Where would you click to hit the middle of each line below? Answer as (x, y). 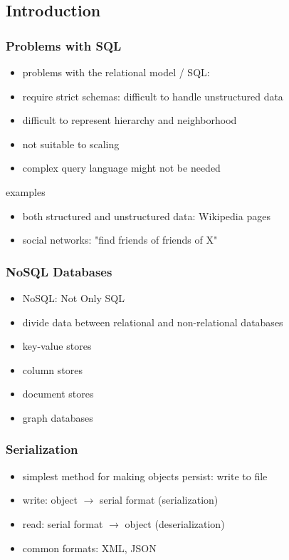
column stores (52, 369)
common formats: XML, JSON (89, 548)
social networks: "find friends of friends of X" (120, 240)
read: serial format (63, 523)
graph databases (58, 417)
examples (26, 191)
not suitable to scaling (71, 144)
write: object (50, 500)
